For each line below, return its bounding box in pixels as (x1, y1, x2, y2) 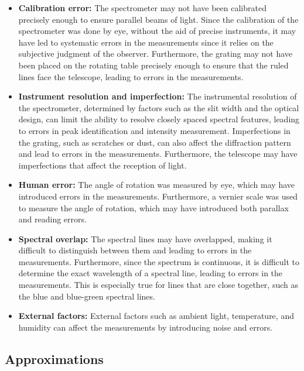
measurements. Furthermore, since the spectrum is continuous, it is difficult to (18, 255, 300, 267)
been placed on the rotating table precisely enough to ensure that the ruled (18, 59, 289, 71)
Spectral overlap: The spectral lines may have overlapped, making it (18, 232, 272, 245)
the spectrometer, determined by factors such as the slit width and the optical (18, 101, 299, 114)
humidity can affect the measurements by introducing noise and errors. (18, 321, 273, 333)
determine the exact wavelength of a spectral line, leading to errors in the (18, 267, 283, 279)
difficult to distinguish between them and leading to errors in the (18, 244, 252, 256)
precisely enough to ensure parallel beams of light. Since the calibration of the (18, 13, 299, 25)
